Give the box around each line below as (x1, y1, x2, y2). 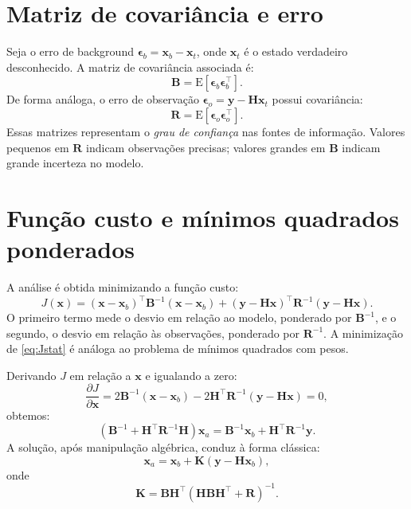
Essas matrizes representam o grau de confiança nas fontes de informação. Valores (6, 123, 405, 139)
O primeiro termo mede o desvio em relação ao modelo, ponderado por (6, 309, 352, 326)
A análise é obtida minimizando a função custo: (6, 279, 239, 295)
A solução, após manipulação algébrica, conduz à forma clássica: (6, 439, 320, 456)
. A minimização (323, 324, 404, 341)
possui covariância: (272, 91, 363, 108)
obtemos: (6, 406, 50, 423)
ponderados (6, 233, 135, 265)
